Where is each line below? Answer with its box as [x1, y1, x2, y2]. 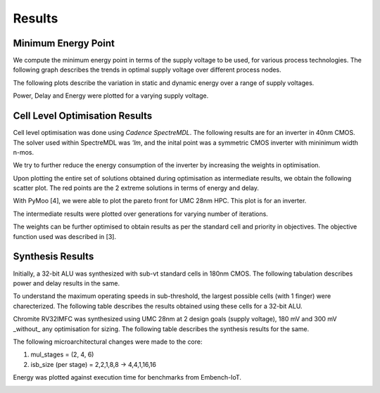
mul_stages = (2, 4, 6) [30, 350, 94, 359]
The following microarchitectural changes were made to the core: [13, 337, 203, 346]
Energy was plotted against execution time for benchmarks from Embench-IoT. [13, 373, 242, 382]
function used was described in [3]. [13, 232, 116, 240]
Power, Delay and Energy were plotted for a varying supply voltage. [13, 91, 209, 100]
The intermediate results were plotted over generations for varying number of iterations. [13, 210, 269, 218]
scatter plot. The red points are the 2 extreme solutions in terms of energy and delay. [13, 183, 260, 193]
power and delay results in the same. [13, 278, 120, 288]
